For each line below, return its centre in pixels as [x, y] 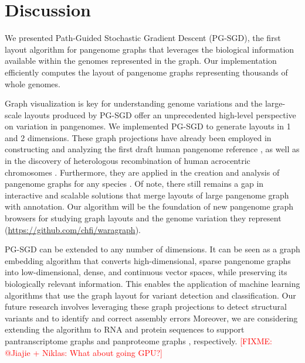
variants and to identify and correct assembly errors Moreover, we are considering [151, 318]
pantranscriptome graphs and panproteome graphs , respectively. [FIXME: [139, 340]
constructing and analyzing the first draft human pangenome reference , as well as [152, 149]
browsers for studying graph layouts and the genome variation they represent [143, 218]
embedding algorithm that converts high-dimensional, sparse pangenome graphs [148, 260]
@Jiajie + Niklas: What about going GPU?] [84, 352]
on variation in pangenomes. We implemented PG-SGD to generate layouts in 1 [148, 126]
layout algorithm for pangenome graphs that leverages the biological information [150, 49]
